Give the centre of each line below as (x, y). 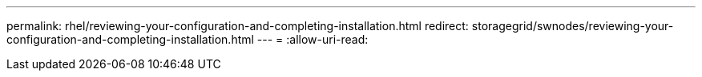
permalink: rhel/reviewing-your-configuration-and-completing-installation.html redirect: (238, 26)
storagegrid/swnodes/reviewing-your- (573, 26)
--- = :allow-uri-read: (313, 39)
